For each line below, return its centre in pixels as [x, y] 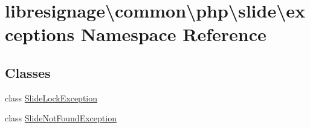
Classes [28, 72]
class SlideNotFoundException [61, 118]
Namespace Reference [173, 34]
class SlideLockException [51, 98]
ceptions [40, 34]
